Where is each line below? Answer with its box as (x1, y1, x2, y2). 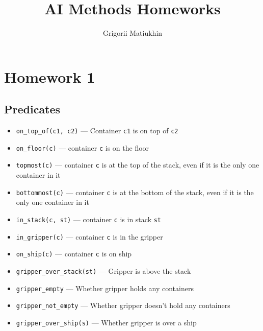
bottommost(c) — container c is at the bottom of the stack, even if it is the (16, 186, 254, 197)
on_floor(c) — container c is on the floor (16, 142, 149, 153)
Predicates (4, 101, 61, 117)
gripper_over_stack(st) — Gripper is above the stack (16, 265, 191, 276)
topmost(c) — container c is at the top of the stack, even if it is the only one (16, 159, 259, 170)
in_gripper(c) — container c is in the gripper (16, 231, 163, 242)
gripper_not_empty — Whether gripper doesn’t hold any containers (16, 300, 230, 311)
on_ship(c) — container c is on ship (16, 248, 132, 259)
